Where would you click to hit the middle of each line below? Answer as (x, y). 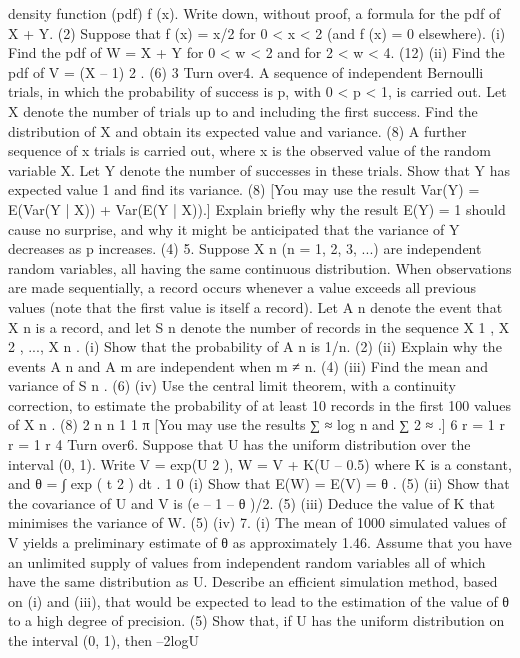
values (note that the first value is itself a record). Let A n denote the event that (255, 306)
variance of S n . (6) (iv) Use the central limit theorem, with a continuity (232, 385)
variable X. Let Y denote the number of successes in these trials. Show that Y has (259, 169)
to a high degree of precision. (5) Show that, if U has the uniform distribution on (256, 620)
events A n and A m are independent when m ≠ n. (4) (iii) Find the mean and (248, 365)
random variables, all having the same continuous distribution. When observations (260, 267)
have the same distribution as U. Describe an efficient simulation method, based (253, 581)
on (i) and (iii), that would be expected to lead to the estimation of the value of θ (259, 600)
